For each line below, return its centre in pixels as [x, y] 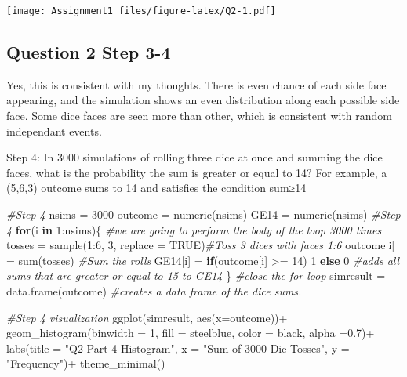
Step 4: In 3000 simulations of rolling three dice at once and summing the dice [194, 157]
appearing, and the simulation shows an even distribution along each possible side [203, 100]
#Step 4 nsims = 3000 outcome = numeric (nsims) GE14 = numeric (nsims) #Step [203, 214]
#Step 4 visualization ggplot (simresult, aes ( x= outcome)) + [147, 317]
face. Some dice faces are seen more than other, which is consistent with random [200, 116]
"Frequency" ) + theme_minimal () [86, 363]
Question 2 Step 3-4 [89, 52]
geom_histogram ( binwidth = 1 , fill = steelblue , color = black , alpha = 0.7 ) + [191, 333]
